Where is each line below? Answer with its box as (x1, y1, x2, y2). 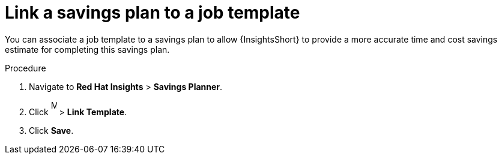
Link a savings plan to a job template (5, 2, 300, 23)
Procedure (5, 62, 46, 73)
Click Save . (29, 125, 74, 136)
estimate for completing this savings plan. (5, 44, 170, 55)
